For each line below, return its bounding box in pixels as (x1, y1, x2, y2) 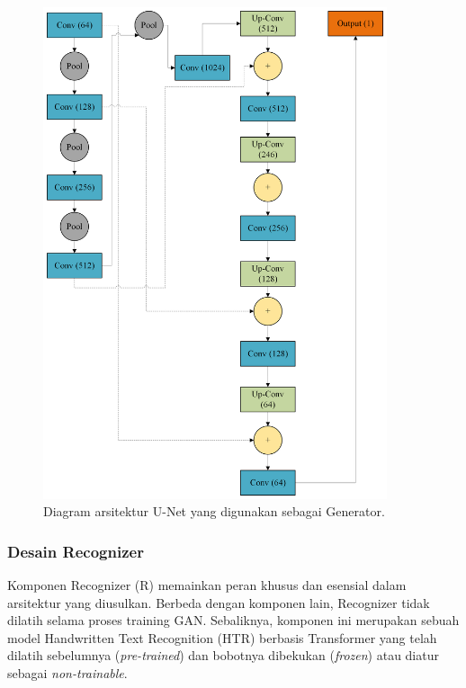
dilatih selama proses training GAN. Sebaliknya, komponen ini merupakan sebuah (7, 611, 460, 630)
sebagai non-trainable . (7, 663, 128, 682)
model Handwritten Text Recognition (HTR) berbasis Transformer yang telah (7, 628, 437, 647)
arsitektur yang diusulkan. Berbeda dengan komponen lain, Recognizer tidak (7, 593, 430, 612)
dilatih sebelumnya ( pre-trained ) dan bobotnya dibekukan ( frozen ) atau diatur (7, 646, 439, 665)
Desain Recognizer (7, 540, 144, 562)
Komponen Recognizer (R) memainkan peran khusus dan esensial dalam (7, 575, 407, 594)
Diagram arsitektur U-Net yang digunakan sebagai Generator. (43, 502, 385, 521)
